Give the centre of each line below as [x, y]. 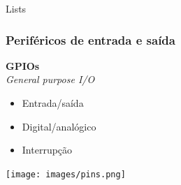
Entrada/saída [53, 103]
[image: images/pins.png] [66, 174]
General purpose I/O [50, 79]
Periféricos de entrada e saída [90, 39]
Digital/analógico [59, 126]
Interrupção [47, 150]
